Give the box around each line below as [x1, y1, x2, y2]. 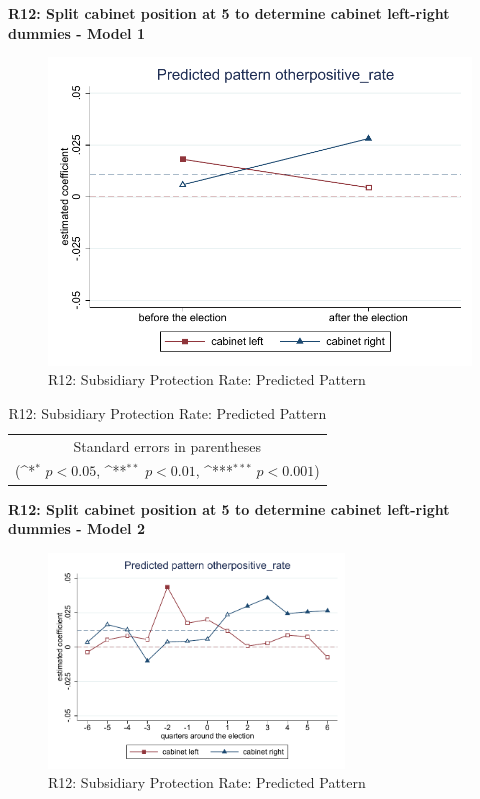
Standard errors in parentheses [73, 435, 262, 456]
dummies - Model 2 [8, 518, 145, 539]
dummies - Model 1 [8, 22, 145, 43]
